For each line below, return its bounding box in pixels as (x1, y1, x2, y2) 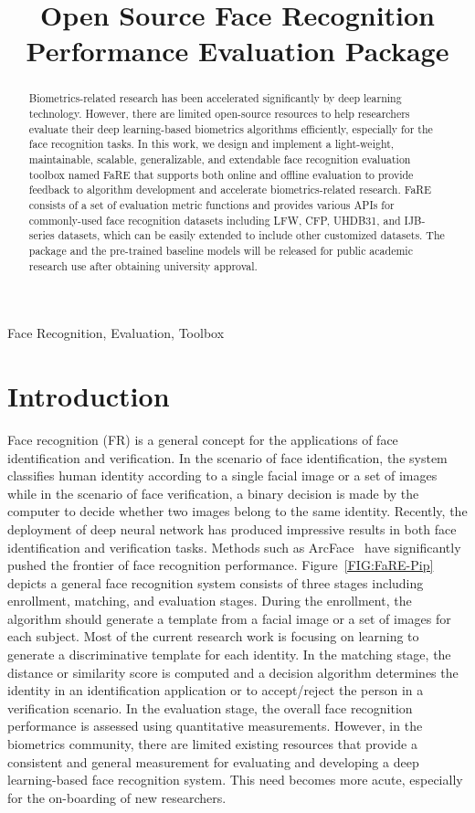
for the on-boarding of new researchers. (7, 787, 227, 807)
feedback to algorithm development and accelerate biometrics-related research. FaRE (28, 182, 432, 197)
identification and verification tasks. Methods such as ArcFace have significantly (7, 537, 461, 556)
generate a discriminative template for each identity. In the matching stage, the (7, 645, 451, 664)
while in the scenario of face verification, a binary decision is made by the (7, 483, 419, 502)
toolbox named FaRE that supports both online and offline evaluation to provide (28, 166, 414, 182)
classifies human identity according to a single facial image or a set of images (7, 466, 438, 485)
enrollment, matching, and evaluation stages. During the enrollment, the (7, 591, 412, 610)
